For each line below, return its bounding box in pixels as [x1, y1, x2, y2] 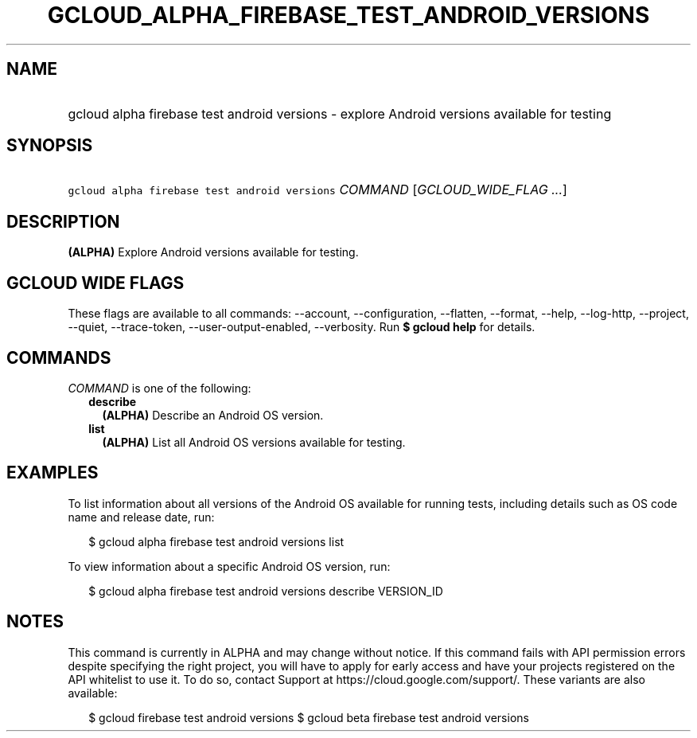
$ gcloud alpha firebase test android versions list [88, 534, 345, 549]
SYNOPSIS [6, 135, 93, 156]
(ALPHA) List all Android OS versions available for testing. [102, 435, 406, 449]
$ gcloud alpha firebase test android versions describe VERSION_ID [88, 584, 443, 598]
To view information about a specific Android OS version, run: [68, 559, 391, 573]
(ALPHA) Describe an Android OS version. [102, 408, 324, 422]
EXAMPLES [6, 463, 99, 483]
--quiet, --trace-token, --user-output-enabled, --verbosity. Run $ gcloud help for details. [68, 320, 535, 334]
